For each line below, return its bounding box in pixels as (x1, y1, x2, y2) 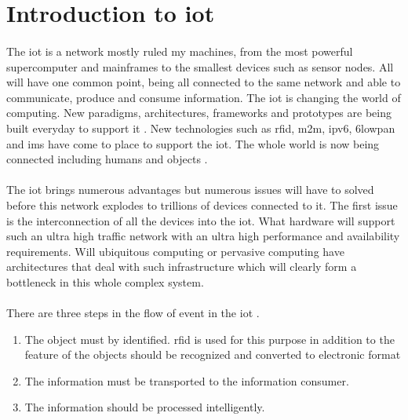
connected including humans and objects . (6, 151, 208, 167)
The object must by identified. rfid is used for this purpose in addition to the (24, 331, 395, 347)
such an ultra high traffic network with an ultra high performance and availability (6, 228, 400, 244)
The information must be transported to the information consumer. (24, 372, 349, 389)
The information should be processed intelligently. (24, 399, 265, 415)
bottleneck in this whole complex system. (6, 273, 204, 290)
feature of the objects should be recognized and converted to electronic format (24, 346, 401, 363)
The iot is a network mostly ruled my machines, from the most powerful (6, 42, 353, 59)
